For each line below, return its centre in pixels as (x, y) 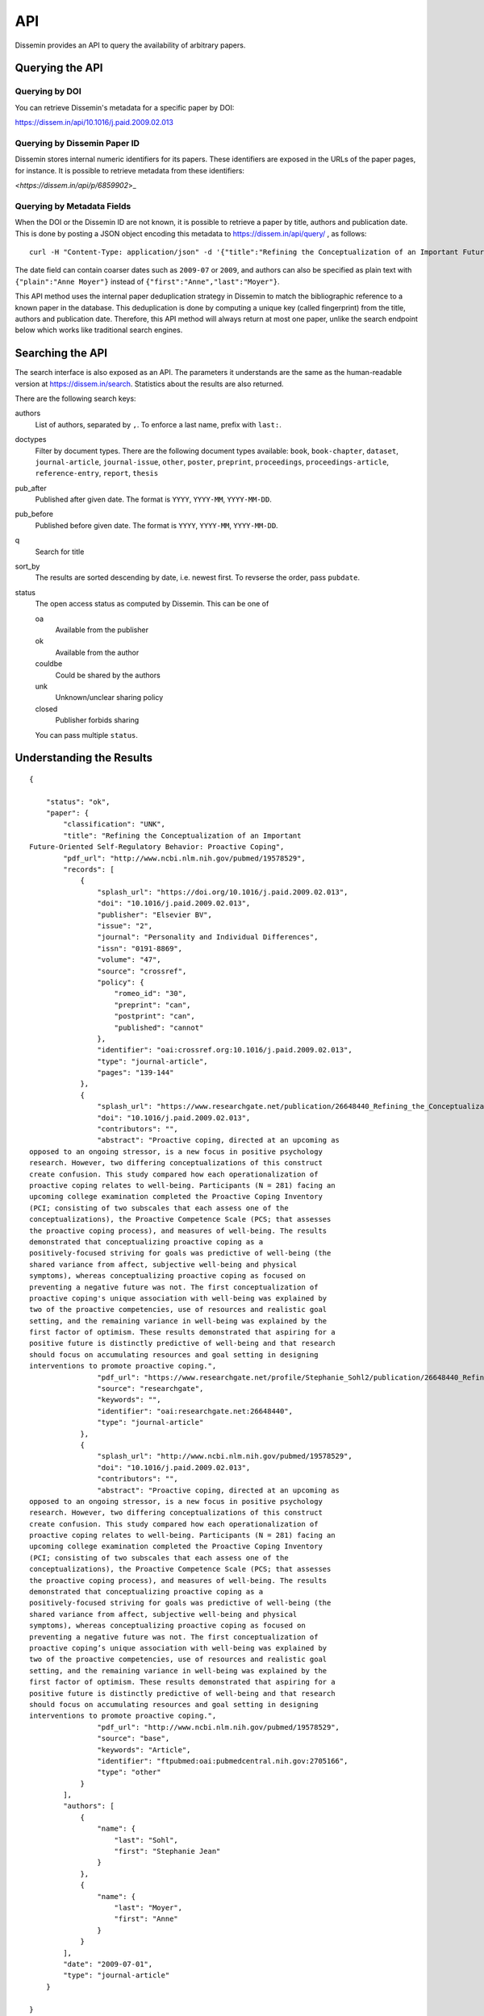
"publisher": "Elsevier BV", (155, 914)
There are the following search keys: (75, 398)
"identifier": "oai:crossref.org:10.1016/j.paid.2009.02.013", (225, 1050)
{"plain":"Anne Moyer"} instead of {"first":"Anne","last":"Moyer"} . (147, 281)
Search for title (60, 552)
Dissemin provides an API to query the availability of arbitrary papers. (130, 45)
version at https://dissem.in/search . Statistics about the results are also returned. (149, 384)
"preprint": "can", (152, 1005)
